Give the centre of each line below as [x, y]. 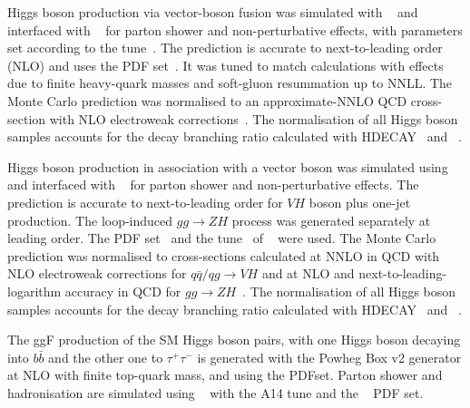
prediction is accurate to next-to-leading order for [145, 202]
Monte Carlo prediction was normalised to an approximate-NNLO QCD [207, 100]
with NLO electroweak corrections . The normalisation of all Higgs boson [254, 118]
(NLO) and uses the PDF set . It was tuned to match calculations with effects [225, 65]
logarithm [34, 291]
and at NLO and [308, 273]
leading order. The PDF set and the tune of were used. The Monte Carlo [222, 238]
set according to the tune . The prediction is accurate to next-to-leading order [225, 48]
